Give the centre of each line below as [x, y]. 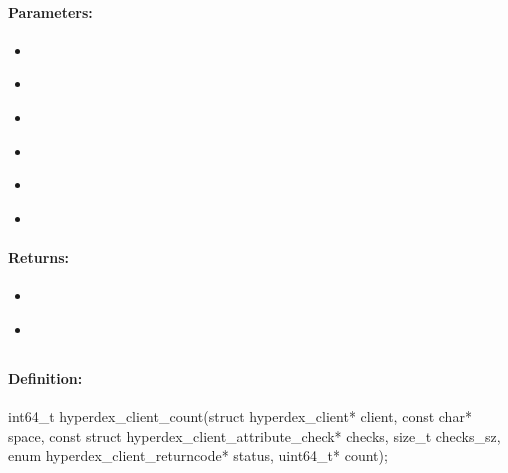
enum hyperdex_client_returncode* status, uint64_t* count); [198, 455]
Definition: [45, 377]
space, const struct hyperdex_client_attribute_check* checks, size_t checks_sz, [254, 435]
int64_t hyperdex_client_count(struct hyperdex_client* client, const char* [240, 415]
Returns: [39, 256]
